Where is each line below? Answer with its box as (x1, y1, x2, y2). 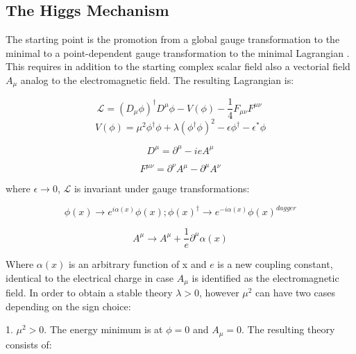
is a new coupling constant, (217, 257, 333, 271)
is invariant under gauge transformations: (74, 181, 250, 195)
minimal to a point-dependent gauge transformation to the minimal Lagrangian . (6, 45, 350, 60)
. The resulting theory (241, 322, 335, 337)
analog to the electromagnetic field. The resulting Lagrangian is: (20, 72, 294, 87)
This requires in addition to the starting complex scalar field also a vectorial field (6, 59, 350, 74)
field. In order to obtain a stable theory (6, 285, 173, 300)
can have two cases (255, 285, 335, 300)
